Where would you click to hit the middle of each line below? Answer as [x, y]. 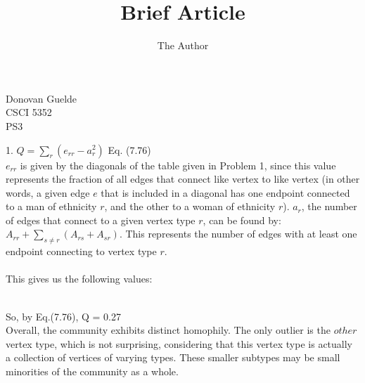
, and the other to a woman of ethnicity [190, 206]
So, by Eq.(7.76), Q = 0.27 [63, 316]
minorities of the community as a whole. [92, 371]
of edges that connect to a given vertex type [101, 220]
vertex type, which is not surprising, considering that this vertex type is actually [179, 343]
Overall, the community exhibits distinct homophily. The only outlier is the [168, 330]
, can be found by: [242, 220]
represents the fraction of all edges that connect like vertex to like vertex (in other [183, 179]
